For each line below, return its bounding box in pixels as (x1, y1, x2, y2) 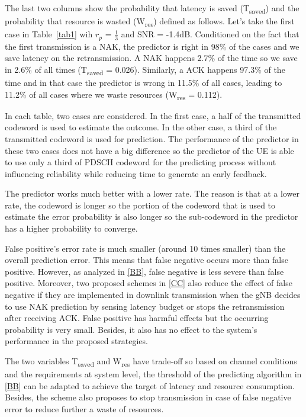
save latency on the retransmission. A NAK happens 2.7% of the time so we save (5, 52, 298, 64)
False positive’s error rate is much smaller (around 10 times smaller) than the (5, 242, 286, 254)
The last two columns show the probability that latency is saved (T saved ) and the (5, 2, 299, 15)
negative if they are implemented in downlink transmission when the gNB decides (5, 288, 301, 301)
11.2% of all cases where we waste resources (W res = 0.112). (5, 88, 223, 102)
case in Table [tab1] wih (5, 28, 93, 40)
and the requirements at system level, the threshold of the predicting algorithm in (5, 368, 302, 380)
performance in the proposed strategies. (5, 335, 148, 347)
